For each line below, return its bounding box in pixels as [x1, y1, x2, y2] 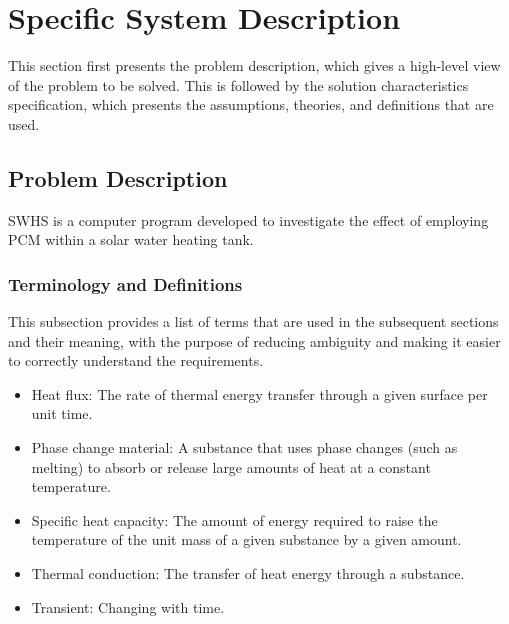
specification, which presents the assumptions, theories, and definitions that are [8, 94, 494, 115]
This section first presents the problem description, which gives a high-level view [8, 55, 501, 76]
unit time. [31, 403, 93, 424]
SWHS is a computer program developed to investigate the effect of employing [8, 209, 489, 230]
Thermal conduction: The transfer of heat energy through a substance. [31, 563, 465, 584]
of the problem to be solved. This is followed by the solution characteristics [8, 74, 469, 95]
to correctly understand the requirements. [8, 350, 264, 371]
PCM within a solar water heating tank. [8, 229, 254, 250]
